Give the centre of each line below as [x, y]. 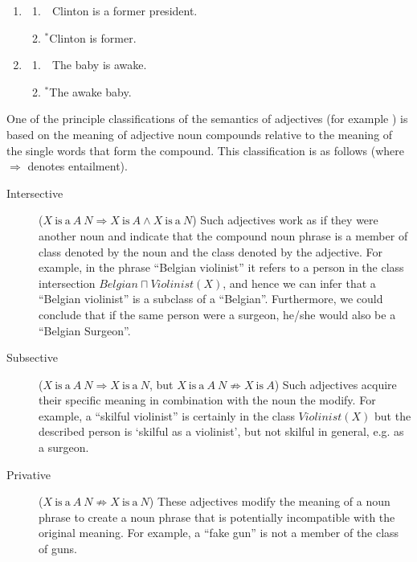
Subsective [32, 357]
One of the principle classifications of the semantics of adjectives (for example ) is [207, 119]
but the [393, 415]
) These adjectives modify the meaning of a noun [270, 501]
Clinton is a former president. [125, 10]
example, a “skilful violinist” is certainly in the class [167, 415]
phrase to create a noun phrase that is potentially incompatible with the [217, 517]
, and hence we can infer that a [299, 283]
